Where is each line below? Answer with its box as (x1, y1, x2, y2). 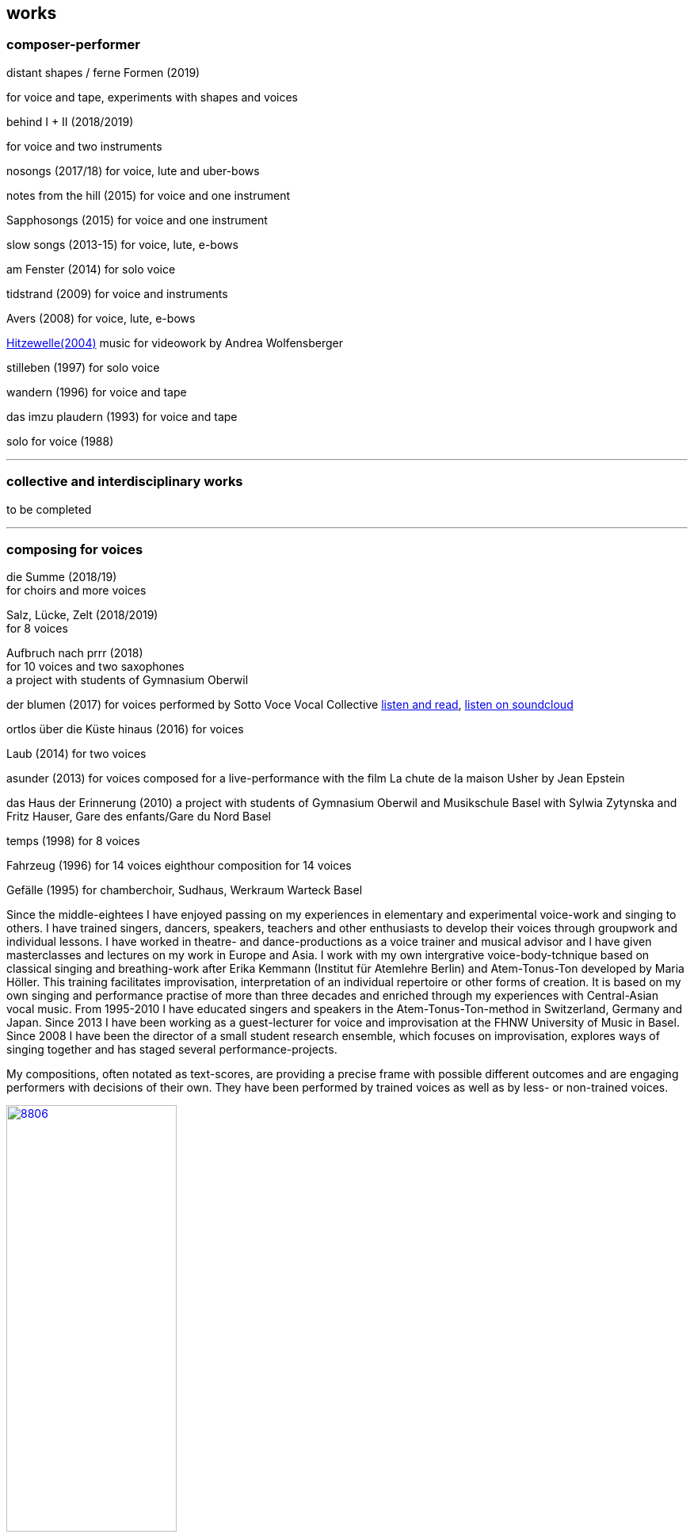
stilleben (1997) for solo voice (6, 360, 160, 374)
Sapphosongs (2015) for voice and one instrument (6, 212, 268, 227)
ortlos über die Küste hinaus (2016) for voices (6, 722, 244, 736)
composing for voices (6, 541, 143, 557)
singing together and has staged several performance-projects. (6, 1043, 337, 1057)
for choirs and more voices (6, 583, 147, 598)
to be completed (6, 502, 92, 516)
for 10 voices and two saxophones (6, 660, 185, 674)
